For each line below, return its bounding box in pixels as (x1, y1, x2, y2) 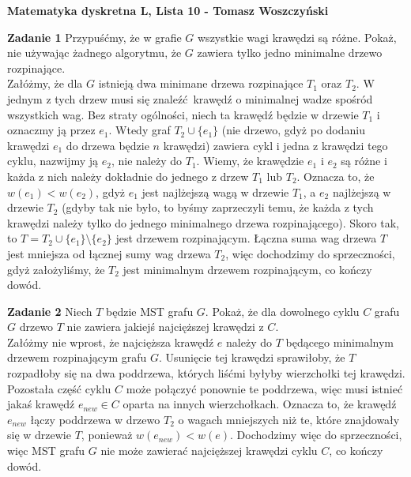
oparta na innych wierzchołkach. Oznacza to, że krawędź (123, 396, 397, 412)
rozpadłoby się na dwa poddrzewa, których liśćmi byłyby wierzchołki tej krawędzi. (7, 365, 405, 381)
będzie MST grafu (106, 302, 194, 319)
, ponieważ (81, 426, 133, 443)
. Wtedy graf (108, 122, 171, 138)
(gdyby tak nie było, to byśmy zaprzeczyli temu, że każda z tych (62, 199, 374, 216)
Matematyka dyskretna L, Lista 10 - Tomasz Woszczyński (7, 2, 329, 18)
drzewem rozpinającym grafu (7, 349, 147, 366)
